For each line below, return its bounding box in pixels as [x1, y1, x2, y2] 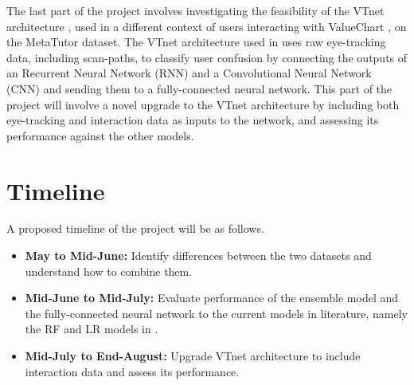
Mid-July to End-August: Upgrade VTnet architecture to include [25, 348, 361, 364]
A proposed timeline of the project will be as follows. [6, 220, 264, 237]
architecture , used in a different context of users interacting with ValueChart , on [6, 18, 407, 34]
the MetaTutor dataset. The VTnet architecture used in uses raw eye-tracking [6, 33, 386, 50]
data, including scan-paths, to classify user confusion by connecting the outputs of [6, 49, 408, 65]
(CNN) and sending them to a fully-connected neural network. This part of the [6, 80, 393, 96]
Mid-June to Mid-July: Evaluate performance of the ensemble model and [25, 289, 399, 306]
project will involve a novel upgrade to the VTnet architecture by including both [6, 96, 400, 112]
